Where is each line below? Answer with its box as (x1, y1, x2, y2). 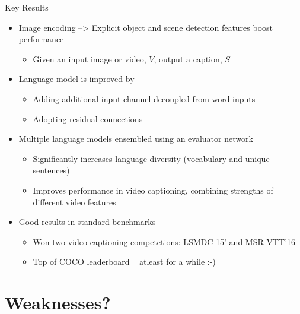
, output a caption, (154, 52, 222, 65)
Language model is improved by (18, 72, 135, 85)
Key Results (5, 1, 49, 13)
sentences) (33, 164, 70, 176)
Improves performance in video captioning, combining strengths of (33, 183, 273, 196)
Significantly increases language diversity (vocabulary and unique (33, 152, 270, 164)
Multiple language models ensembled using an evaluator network (18, 132, 253, 145)
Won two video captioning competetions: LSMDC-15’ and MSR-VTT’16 (33, 235, 296, 248)
